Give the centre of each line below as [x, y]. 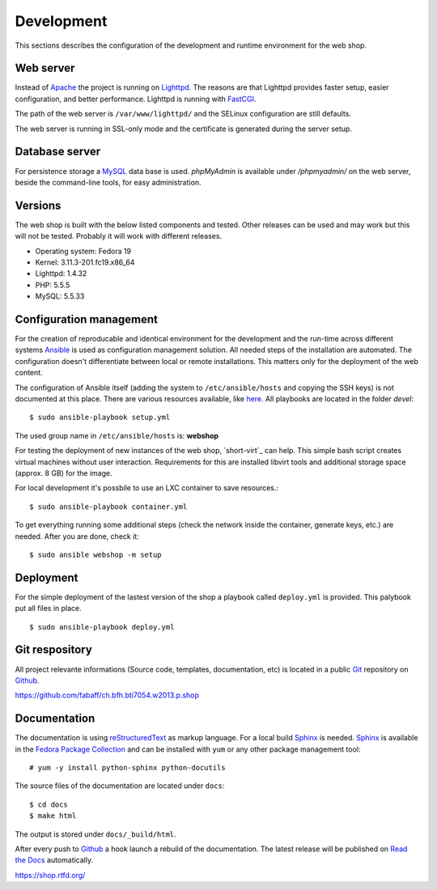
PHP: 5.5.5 [53, 285]
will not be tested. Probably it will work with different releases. [119, 236]
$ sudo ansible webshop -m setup [95, 555]
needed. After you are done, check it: [77, 536]
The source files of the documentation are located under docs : [120, 786]
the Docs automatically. [54, 860]
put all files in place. [49, 608]
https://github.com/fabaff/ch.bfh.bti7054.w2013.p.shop [107, 695]
